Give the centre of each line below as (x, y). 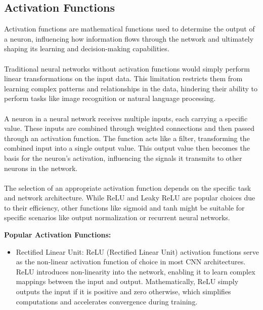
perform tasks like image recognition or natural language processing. (110, 98)
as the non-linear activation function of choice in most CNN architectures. (131, 262)
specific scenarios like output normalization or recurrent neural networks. (117, 217)
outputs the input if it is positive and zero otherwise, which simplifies (123, 291)
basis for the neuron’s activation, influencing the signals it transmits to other (123, 158)
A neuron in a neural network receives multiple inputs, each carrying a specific (126, 118)
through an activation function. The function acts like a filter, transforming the (127, 138)
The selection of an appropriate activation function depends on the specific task (128, 187)
